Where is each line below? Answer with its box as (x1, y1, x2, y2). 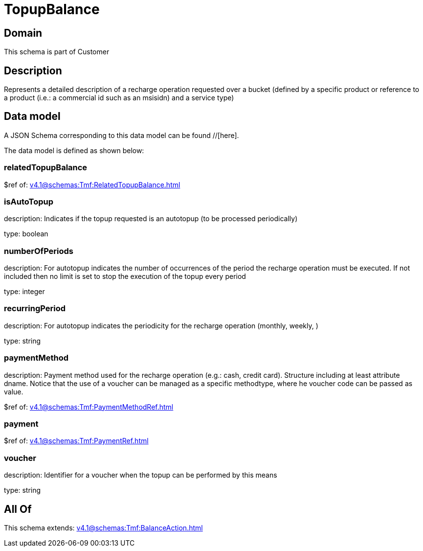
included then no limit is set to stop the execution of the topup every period (4, 272, 246, 281)
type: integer (4, 287, 45, 296)
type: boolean (4, 230, 48, 238)
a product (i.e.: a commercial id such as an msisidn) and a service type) (4, 93, 234, 102)
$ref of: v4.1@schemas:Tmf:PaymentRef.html (4, 436, 149, 445)
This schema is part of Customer (4, 47, 110, 56)
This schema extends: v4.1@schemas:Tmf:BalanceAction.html (4, 523, 203, 532)
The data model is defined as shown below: (4, 146, 144, 155)
